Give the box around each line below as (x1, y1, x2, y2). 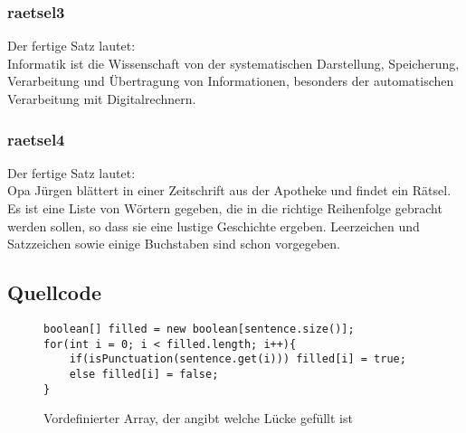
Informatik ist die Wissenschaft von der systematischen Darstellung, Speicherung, (7, 53, 460, 72)
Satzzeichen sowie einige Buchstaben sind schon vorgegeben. (7, 234, 341, 253)
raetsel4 (7, 127, 65, 150)
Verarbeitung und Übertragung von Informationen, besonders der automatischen (7, 71, 454, 90)
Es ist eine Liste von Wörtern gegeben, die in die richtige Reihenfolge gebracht (7, 199, 442, 217)
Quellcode (7, 278, 101, 306)
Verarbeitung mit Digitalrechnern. (7, 89, 196, 108)
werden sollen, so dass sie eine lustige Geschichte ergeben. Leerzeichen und (7, 216, 420, 235)
